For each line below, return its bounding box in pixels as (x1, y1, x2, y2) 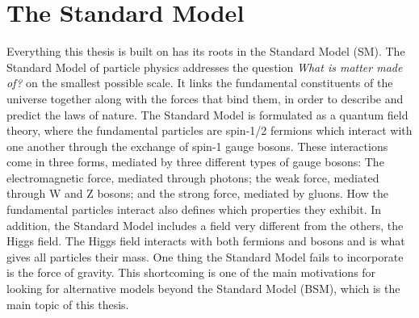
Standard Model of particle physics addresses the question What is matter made (6, 58, 403, 75)
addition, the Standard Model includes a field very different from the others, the (6, 216, 404, 233)
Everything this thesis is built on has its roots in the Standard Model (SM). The (6, 43, 405, 60)
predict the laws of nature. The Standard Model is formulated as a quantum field (6, 106, 409, 123)
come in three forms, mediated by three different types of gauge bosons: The (6, 153, 384, 170)
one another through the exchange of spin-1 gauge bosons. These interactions (6, 137, 388, 154)
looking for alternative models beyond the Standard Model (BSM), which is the (6, 280, 400, 297)
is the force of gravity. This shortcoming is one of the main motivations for (6, 264, 376, 281)
